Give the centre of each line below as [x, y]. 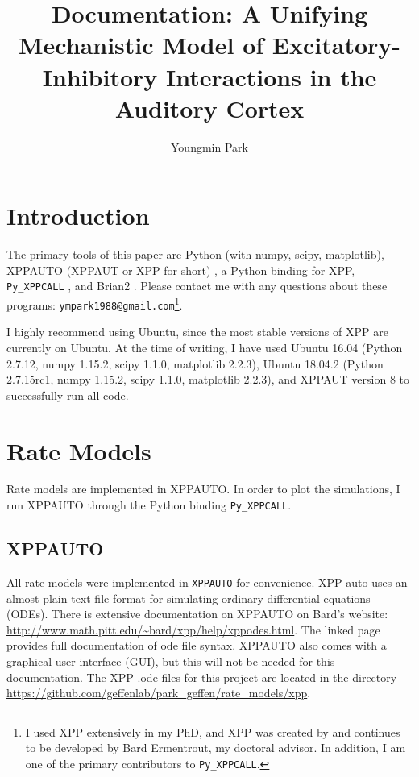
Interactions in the [272, 76]
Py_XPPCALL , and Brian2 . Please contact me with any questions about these [197, 286]
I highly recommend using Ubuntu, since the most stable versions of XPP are [197, 332]
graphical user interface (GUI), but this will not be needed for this [171, 661]
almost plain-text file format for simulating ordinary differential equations [189, 598]
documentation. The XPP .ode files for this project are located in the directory [202, 677]
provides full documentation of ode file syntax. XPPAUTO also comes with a [197, 645]
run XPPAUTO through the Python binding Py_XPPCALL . [149, 505]
